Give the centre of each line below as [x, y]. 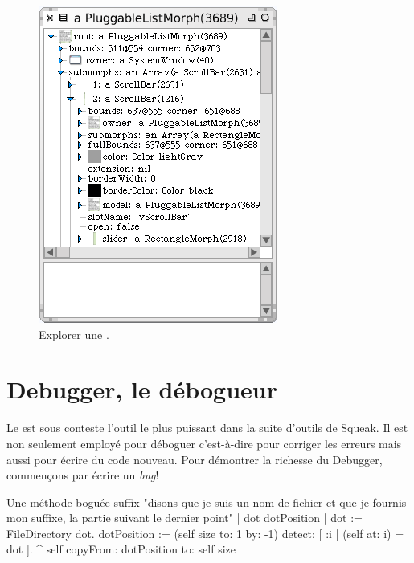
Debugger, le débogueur [142, 389]
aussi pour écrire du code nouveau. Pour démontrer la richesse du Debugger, [195, 459]
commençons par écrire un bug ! [83, 475]
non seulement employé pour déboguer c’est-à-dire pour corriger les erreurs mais [204, 443]
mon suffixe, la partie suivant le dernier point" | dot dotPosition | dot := [184, 518]
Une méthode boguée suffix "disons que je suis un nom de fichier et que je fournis [207, 502]
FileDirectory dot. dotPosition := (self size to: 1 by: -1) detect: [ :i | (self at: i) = [205, 533]
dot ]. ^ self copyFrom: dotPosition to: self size [121, 549]
